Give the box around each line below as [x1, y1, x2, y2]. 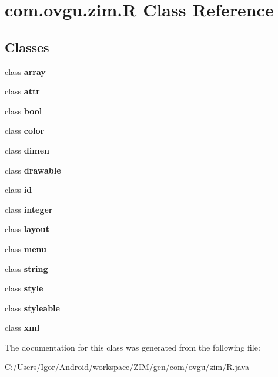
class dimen [5, 144, 49, 156]
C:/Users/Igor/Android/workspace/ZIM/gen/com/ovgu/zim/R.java [5, 361, 249, 373]
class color [5, 124, 45, 137]
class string [5, 262, 48, 274]
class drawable [5, 164, 61, 176]
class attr [5, 85, 40, 97]
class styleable [5, 301, 60, 314]
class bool [5, 104, 42, 117]
